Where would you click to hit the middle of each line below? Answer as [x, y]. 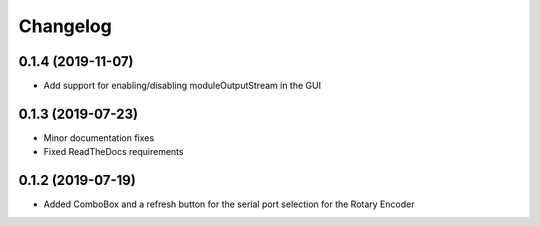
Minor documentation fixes [99, 137]
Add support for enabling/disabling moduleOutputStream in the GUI [182, 86]
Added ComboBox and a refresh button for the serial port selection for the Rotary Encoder [229, 204]
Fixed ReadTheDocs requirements [113, 152]
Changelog [65, 26]
